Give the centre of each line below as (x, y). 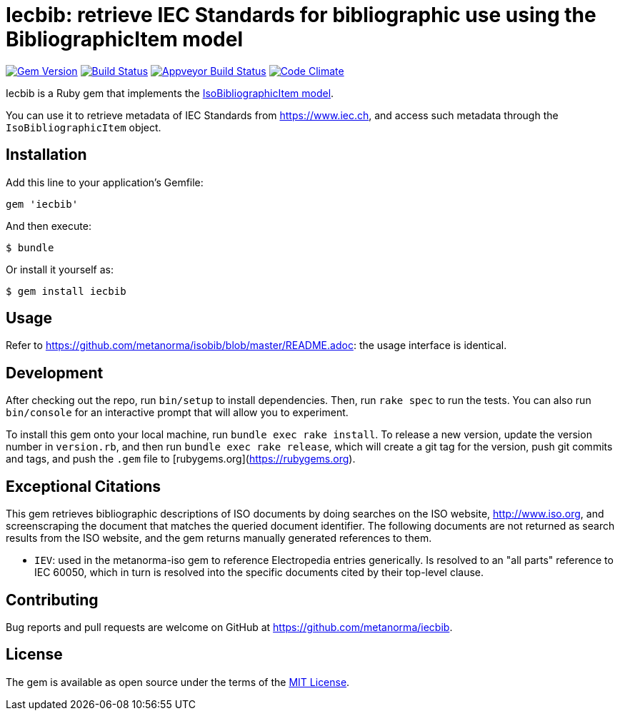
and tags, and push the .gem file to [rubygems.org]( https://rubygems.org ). (181, 459)
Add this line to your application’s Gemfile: (105, 182)
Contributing (52, 600)
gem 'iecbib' (42, 204)
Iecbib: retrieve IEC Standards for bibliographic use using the (301, 15)
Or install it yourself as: (60, 269)
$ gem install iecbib (66, 291)
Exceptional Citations (84, 486)
